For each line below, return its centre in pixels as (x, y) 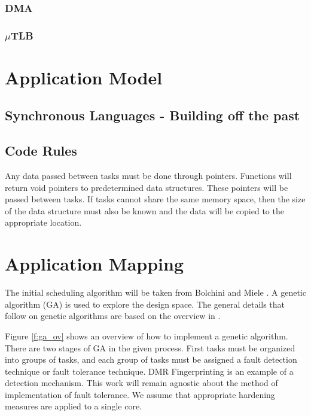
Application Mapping (94, 264)
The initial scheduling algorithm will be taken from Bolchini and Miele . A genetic (155, 292)
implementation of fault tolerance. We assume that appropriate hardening (140, 394)
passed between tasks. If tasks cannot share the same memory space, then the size (155, 199)
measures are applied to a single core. (73, 406)
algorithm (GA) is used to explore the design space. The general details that (145, 304)
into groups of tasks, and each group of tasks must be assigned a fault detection (151, 359)
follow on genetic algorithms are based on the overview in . (113, 316)
